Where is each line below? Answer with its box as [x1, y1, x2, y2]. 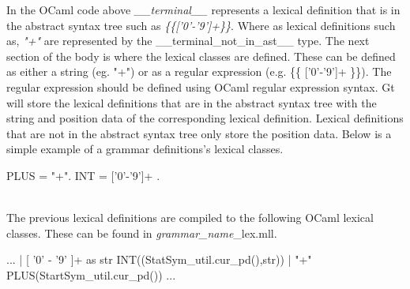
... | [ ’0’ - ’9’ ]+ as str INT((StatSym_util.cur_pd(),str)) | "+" [6, 251, 312, 268]
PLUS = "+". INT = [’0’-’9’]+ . [6, 167, 160, 183]
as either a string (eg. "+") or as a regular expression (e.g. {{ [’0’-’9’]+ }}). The [6, 63, 392, 80]
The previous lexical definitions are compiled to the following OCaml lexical [6, 209, 374, 226]
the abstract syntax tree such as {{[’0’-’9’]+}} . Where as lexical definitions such [6, 17, 396, 33]
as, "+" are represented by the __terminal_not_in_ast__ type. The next [6, 32, 370, 49]
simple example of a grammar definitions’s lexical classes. [6, 141, 284, 157]
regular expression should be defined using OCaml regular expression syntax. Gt [6, 78, 395, 95]
